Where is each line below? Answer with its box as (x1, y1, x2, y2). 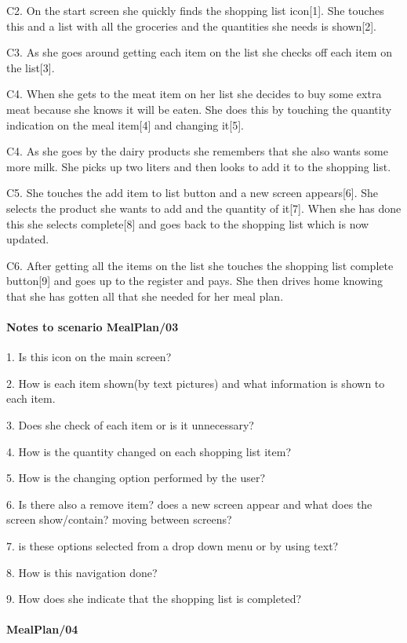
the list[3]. (6, 59, 55, 75)
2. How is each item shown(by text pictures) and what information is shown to (6, 374, 385, 391)
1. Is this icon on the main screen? (6, 349, 172, 365)
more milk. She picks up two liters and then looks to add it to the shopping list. (6, 158, 391, 174)
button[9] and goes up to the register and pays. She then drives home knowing (6, 272, 383, 289)
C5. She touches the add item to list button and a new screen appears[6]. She (6, 184, 379, 201)
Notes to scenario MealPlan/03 (6, 319, 179, 335)
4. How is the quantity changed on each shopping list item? (6, 443, 292, 459)
